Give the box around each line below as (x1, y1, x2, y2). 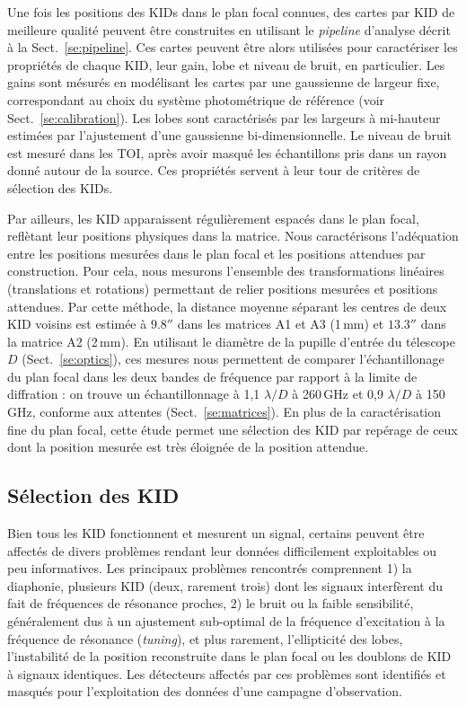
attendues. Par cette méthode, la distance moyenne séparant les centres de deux (7, 296, 447, 315)
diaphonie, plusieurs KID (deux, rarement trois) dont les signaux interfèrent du (7, 576, 444, 595)
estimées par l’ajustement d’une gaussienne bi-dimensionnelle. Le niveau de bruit (7, 126, 453, 145)
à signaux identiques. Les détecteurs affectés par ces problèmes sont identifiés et (7, 664, 446, 683)
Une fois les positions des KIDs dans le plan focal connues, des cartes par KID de (7, 3, 455, 21)
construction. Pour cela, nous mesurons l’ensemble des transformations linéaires (7, 261, 444, 280)
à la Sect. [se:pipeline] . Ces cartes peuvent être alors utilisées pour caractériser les (7, 38, 458, 57)
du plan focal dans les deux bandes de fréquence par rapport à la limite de (7, 366, 418, 385)
